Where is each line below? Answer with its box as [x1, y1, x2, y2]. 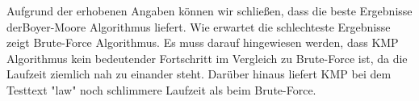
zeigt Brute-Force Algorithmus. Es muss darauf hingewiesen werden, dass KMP [6, 34, 399, 51]
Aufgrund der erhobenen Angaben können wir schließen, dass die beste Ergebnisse [6, 2, 413, 19]
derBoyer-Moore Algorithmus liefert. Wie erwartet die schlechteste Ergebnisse [6, 18, 391, 35]
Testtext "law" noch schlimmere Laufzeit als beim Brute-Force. [6, 81, 316, 98]
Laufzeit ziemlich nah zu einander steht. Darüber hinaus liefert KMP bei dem [6, 65, 392, 82]
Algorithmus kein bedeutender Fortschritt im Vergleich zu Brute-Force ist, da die [6, 49, 408, 66]
